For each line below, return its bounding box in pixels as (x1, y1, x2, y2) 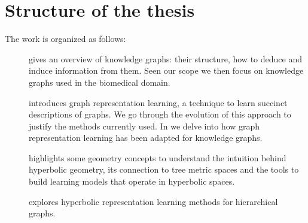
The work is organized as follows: (5, 32, 126, 45)
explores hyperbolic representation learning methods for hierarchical (29, 195, 278, 207)
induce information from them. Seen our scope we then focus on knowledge (29, 64, 304, 77)
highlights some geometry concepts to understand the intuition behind (29, 151, 286, 164)
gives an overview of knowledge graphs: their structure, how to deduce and (29, 52, 302, 65)
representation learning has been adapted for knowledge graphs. (29, 131, 263, 144)
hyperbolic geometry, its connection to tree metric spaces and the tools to (29, 163, 299, 176)
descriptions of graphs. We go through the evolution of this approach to (29, 108, 291, 120)
